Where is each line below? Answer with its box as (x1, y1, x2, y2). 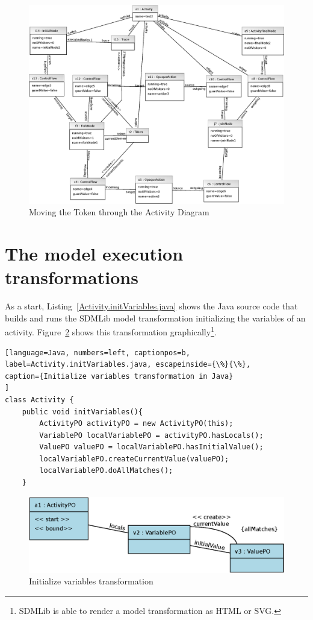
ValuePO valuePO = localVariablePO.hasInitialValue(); (39, 443, 264, 452)
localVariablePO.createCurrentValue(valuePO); (39, 454, 229, 463)
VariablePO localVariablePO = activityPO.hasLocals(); (39, 431, 264, 440)
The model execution (5, 241, 184, 265)
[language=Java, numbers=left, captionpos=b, (5, 348, 190, 357)
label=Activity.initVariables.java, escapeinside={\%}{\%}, (5, 360, 251, 369)
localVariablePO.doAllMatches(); (39, 466, 173, 475)
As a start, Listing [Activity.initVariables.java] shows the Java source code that (5, 300, 298, 312)
